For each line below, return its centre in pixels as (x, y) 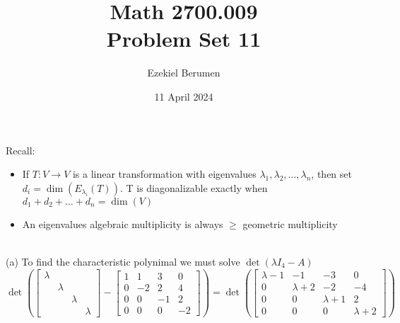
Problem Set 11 (184, 39)
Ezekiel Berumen (184, 73)
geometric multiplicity (290, 223)
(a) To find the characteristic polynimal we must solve (123, 261)
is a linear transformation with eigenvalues (164, 174)
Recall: (20, 150)
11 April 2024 (184, 96)
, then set (331, 174)
